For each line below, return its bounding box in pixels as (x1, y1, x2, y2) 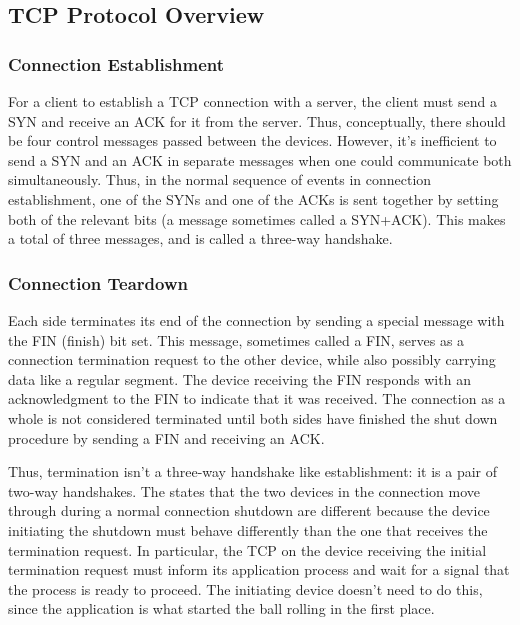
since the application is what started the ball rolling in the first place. (8, 598, 435, 619)
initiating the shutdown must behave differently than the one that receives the (8, 519, 488, 540)
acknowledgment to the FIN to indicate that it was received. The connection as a (8, 388, 506, 409)
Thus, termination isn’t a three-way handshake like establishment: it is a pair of (8, 461, 498, 482)
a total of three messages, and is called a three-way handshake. (8, 228, 393, 249)
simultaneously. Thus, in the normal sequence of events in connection (8, 169, 432, 190)
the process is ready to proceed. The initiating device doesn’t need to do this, (8, 578, 483, 599)
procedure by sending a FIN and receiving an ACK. (8, 427, 325, 448)
